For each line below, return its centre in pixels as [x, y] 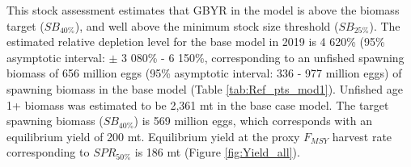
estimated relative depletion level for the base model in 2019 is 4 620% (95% [196, 42]
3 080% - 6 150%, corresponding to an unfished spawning [263, 57]
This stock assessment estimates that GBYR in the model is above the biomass [203, 10]
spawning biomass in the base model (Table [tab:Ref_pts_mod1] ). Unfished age [205, 88]
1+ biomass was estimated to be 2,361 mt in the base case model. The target [198, 104]
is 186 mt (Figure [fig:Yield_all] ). [217, 152]
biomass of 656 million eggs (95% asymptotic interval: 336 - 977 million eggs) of [204, 73]
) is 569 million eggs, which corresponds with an [253, 121]
